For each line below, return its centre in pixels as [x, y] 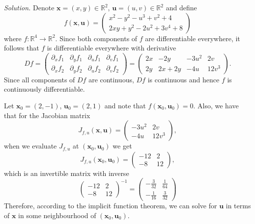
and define [181, 7]
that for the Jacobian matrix [47, 115]
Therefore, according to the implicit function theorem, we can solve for [111, 206]
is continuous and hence [184, 79]
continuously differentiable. [44, 89]
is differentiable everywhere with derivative [112, 48]
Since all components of [40, 79]
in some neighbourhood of [57, 215]
